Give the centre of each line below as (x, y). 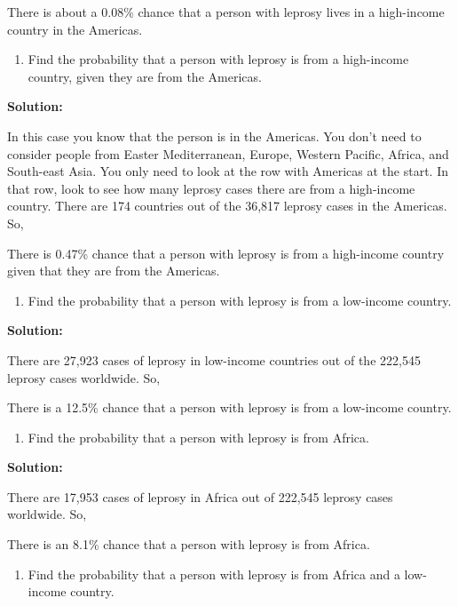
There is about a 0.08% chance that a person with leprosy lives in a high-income (226, 12)
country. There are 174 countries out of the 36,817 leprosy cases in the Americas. (227, 206)
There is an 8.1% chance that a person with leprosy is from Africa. (189, 544)
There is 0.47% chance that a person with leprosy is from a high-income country (226, 253)
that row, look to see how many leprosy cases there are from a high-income (211, 188)
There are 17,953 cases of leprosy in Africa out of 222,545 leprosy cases (200, 496)
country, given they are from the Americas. (145, 76)
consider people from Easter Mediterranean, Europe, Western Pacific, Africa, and (228, 153)
